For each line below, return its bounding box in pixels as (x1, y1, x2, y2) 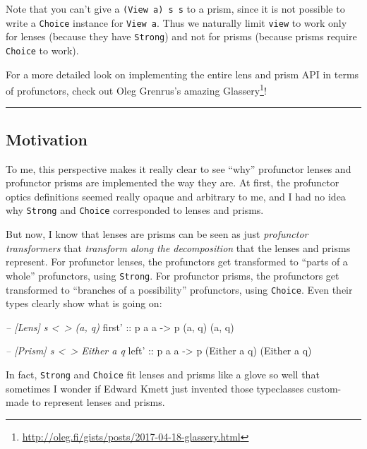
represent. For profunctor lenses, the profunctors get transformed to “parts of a (6, 254, 348, 269)
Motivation (6, 128, 88, 150)
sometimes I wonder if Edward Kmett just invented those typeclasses (6, 381, 304, 395)
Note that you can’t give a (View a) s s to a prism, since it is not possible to (6, 1, 345, 16)
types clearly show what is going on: (6, 296, 162, 311)
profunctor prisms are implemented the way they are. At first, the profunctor (6, 175, 339, 190)
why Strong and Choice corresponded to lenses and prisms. (6, 203, 264, 217)
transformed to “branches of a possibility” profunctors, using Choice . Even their (6, 282, 353, 297)
